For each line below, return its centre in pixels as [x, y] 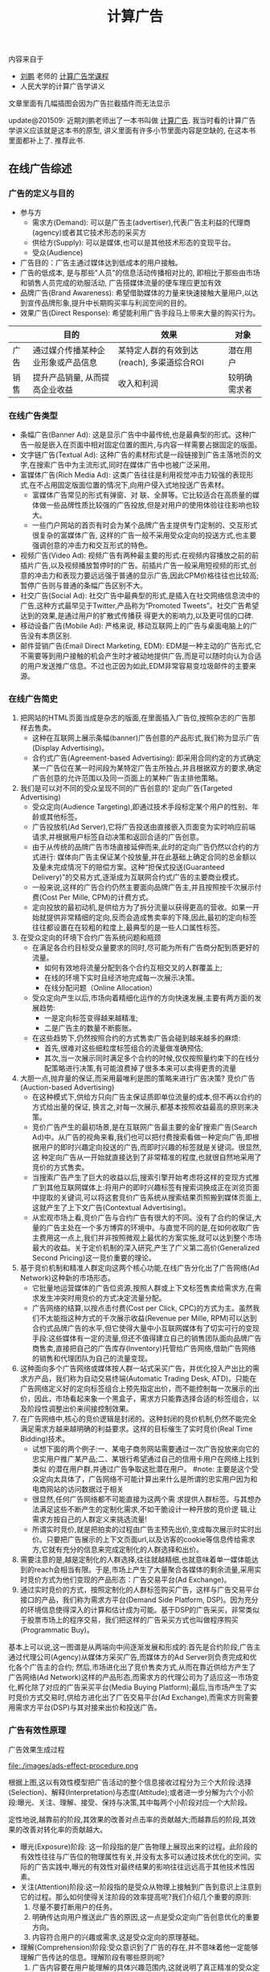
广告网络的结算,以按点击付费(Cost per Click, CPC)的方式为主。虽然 [142, 1308]
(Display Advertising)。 [70, 748]
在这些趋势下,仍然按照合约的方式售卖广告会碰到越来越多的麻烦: [136, 1038]
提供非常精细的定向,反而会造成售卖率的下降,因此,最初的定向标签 [151, 917]
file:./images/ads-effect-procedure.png [74, 1765]
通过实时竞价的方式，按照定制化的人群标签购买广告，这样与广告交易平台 [139, 1590]
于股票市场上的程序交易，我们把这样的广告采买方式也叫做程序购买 [129, 1620]
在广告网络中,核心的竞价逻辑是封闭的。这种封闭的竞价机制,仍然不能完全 [138, 1419]
